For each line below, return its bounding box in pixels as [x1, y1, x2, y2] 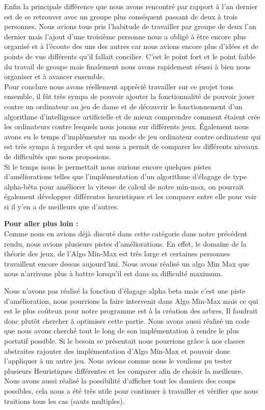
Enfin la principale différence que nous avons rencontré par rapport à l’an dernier [4, 1, 258, 11]
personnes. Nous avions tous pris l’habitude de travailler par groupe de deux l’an [4, 21, 256, 32]
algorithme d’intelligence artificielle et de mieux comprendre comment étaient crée [4, 111, 260, 122]
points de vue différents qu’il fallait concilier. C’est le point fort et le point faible [4, 51, 256, 61]
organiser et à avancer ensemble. [4, 71, 105, 82]
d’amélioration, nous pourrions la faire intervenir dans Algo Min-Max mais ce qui [4, 295, 258, 306]
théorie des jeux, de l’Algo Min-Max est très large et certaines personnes [4, 248, 230, 259]
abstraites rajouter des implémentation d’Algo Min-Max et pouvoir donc [4, 345, 230, 356]
